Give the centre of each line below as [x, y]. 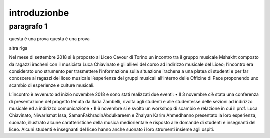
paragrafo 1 [28, 26]
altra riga [18, 48]
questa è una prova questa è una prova [49, 39]
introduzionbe [39, 13]
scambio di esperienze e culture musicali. [52, 85]
